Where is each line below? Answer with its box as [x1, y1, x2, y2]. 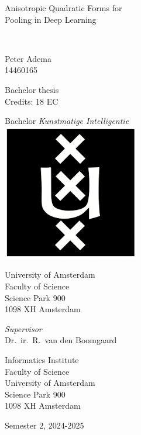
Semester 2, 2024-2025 [5, 419, 84, 431]
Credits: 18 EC [5, 95, 59, 107]
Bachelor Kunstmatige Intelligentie [5, 115, 129, 127]
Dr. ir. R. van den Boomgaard [5, 334, 117, 346]
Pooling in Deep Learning [5, 13, 97, 25]
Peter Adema [5, 52, 51, 64]
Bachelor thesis [5, 83, 59, 95]
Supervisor [5, 322, 42, 334]
